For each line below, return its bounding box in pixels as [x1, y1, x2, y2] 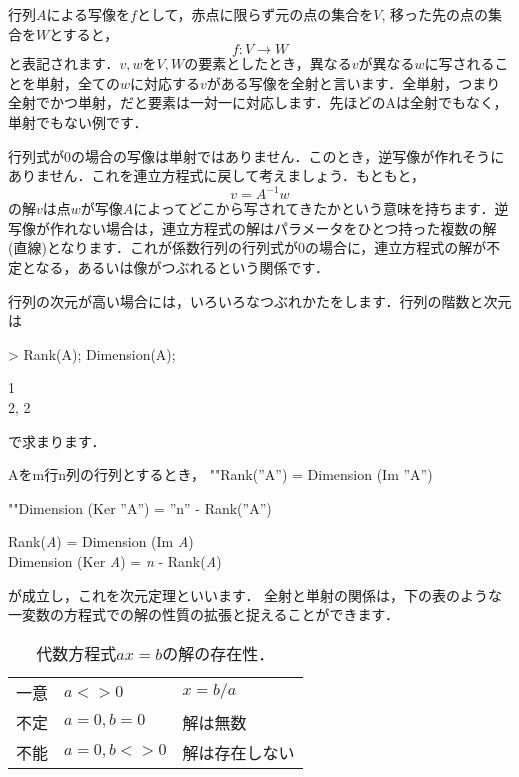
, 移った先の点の [381, 4, 489, 24]
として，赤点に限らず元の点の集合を [136, 4, 374, 24]
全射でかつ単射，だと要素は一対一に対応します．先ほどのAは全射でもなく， [8, 92, 508, 113]
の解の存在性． [162, 641, 275, 665]
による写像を [46, 4, 131, 24]
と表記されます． [8, 53, 120, 74]
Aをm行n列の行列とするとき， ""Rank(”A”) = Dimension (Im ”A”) [8, 464, 433, 485]
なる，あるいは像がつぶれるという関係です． [35, 257, 330, 278]
